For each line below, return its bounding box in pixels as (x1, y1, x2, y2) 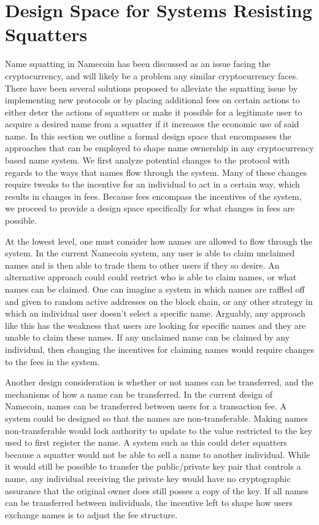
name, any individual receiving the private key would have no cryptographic (5, 472, 291, 484)
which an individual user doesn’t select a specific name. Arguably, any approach (5, 307, 306, 320)
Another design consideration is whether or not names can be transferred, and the (5, 376, 313, 389)
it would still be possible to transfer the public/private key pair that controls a (5, 460, 301, 473)
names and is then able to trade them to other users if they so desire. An (5, 258, 280, 271)
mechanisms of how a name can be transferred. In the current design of (5, 387, 273, 400)
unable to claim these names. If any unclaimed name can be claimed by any (5, 331, 290, 344)
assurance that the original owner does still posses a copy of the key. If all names (5, 484, 309, 497)
